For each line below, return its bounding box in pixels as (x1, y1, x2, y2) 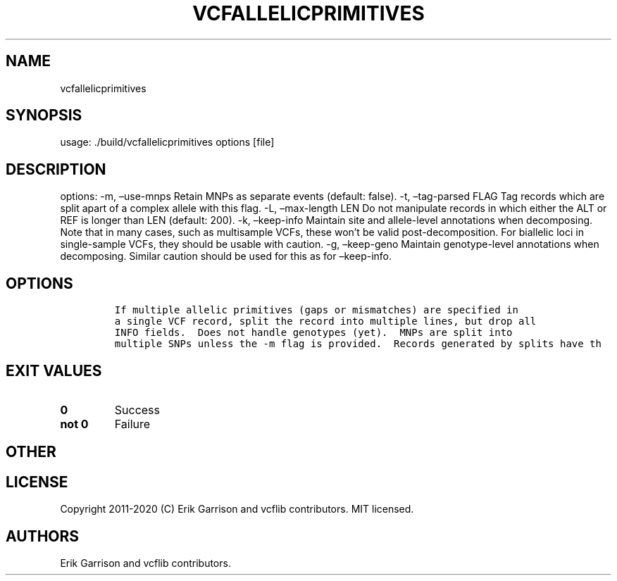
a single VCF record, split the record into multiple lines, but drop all (114, 316, 537, 327)
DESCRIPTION (6, 160, 106, 178)
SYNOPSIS (6, 106, 82, 125)
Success (114, 402, 161, 417)
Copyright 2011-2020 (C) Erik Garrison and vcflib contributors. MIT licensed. (60, 503, 414, 516)
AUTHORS (6, 527, 80, 545)
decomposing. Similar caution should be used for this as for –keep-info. (60, 250, 392, 263)
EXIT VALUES (6, 361, 102, 380)
